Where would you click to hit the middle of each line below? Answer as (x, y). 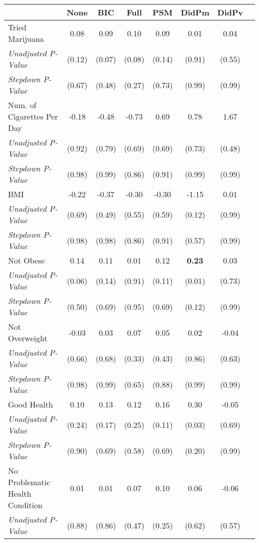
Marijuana (26, 39)
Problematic (29, 482)
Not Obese (26, 260)
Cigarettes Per (33, 116)
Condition (25, 505)
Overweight (28, 338)
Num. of (22, 105)
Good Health (31, 404)
